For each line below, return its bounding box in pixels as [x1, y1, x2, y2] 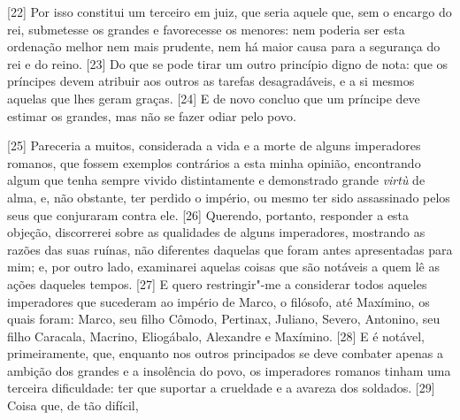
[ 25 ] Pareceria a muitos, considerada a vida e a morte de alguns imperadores [7, 136, 421, 155]
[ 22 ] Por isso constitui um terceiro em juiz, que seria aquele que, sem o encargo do [7, 3, 452, 20]
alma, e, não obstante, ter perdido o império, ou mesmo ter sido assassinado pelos [7, 187, 450, 206]
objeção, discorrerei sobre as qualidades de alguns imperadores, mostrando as [7, 223, 425, 241]
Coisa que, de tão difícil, [7, 396, 139, 415]
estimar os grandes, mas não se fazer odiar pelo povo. [7, 106, 296, 125]
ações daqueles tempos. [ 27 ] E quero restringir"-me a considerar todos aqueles [7, 274, 427, 293]
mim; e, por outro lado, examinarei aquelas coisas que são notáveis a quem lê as [7, 257, 440, 276]
